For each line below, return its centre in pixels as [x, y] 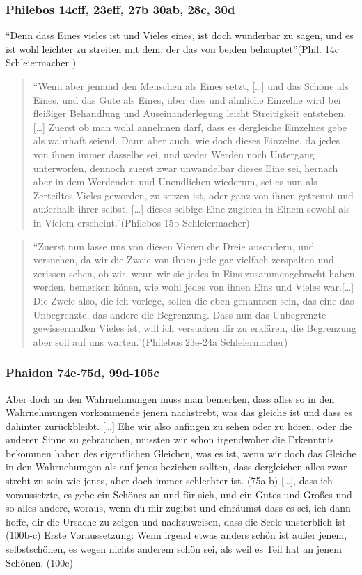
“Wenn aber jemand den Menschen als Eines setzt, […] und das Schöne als [191, 86]
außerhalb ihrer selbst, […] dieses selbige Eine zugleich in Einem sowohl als [191, 209]
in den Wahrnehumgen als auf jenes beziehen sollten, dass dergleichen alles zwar [176, 467]
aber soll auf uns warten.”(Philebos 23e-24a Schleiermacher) [160, 341]
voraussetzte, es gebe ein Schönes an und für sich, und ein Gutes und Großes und [179, 494]
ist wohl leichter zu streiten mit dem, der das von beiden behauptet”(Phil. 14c [172, 48]
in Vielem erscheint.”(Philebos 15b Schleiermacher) [141, 222]
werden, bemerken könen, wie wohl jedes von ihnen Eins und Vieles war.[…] [194, 287]
